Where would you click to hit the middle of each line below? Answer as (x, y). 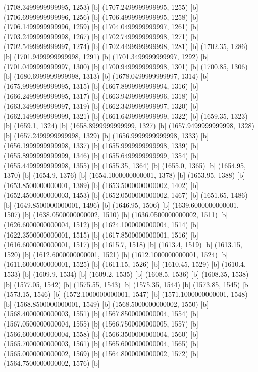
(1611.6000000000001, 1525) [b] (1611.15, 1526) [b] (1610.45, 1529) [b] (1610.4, (125, 264)
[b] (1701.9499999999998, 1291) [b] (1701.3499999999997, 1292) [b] (106, 56)
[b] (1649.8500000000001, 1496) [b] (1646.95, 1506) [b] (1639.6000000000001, (121, 204)
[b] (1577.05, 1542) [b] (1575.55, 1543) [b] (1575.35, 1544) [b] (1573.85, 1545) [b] (127, 284)
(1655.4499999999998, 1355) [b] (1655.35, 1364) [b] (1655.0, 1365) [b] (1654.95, (125, 165)
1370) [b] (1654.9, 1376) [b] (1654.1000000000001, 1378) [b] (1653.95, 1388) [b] (124, 175)
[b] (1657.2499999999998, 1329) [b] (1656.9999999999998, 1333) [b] (106, 135)
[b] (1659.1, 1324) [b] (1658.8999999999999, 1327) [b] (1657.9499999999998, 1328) (129, 126)
